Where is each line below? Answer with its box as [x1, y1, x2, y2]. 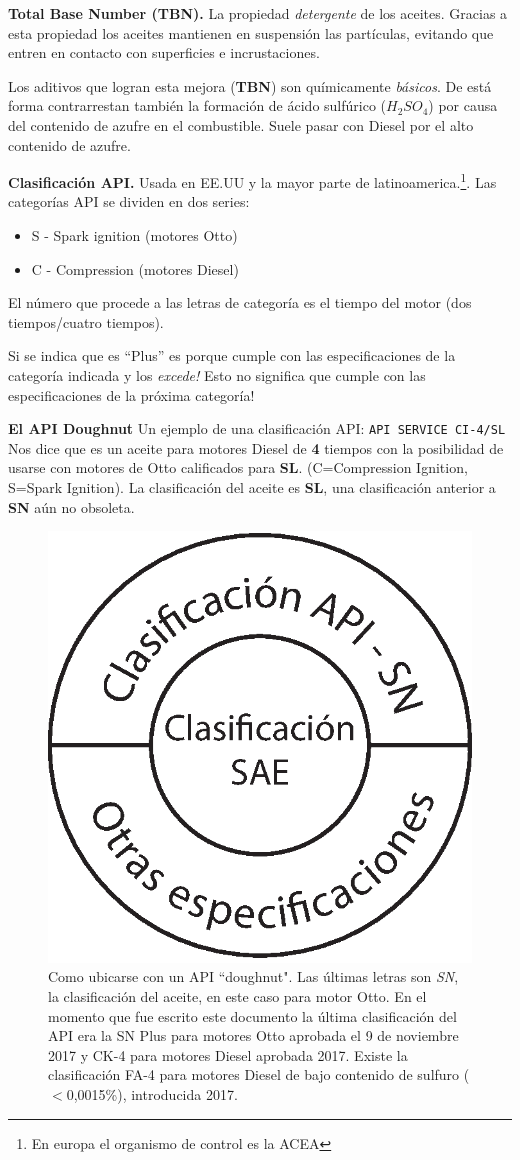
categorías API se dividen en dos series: [8, 191, 250, 212]
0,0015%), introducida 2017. [66, 1084, 238, 1105]
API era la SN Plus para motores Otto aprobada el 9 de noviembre [48, 1025, 459, 1046]
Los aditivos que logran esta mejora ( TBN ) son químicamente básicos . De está [8, 75, 492, 96]
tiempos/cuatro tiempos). [8, 311, 164, 332]
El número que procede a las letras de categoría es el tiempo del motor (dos [8, 292, 472, 313]
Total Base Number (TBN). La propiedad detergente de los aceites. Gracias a [8, 3, 508, 23]
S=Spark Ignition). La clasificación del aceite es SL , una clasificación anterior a [8, 477, 496, 497]
